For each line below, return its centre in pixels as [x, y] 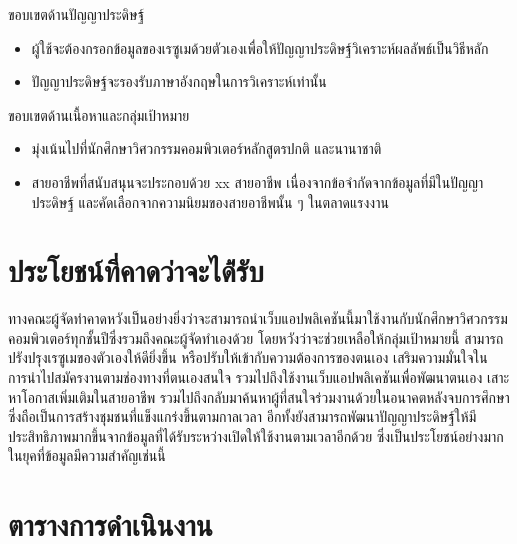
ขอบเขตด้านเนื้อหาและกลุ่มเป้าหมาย [99, 114]
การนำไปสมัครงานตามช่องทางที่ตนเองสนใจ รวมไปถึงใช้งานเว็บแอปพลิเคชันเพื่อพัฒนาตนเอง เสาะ [259, 377]
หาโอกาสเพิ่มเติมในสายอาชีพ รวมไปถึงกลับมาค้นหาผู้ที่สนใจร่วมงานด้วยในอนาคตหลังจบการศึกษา [259, 396]
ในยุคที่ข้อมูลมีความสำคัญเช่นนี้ [87, 455]
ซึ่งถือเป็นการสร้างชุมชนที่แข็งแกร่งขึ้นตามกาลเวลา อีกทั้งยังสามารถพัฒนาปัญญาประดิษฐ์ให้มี [242, 416]
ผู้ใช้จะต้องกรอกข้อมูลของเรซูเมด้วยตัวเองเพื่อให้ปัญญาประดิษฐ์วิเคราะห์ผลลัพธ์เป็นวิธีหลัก [260, 47]
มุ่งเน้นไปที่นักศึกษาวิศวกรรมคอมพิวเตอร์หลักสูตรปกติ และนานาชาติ [206, 148]
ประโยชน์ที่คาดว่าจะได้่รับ [136, 270]
